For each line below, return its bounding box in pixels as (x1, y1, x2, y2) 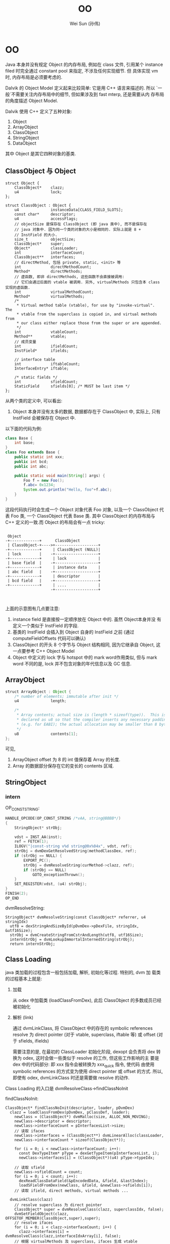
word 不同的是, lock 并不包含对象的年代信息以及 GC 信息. (12, 660, 132, 666)
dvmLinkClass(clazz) (10, 1197, 53, 1202)
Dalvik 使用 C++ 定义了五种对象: (5, 108, 72, 114)
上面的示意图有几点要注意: (5, 605, 60, 612)
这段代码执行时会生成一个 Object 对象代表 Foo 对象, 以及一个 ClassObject (5, 506, 158, 513)
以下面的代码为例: (5, 425, 42, 431)
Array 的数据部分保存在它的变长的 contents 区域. (12, 763, 114, 769)
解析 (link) (12, 1014, 34, 1020)
